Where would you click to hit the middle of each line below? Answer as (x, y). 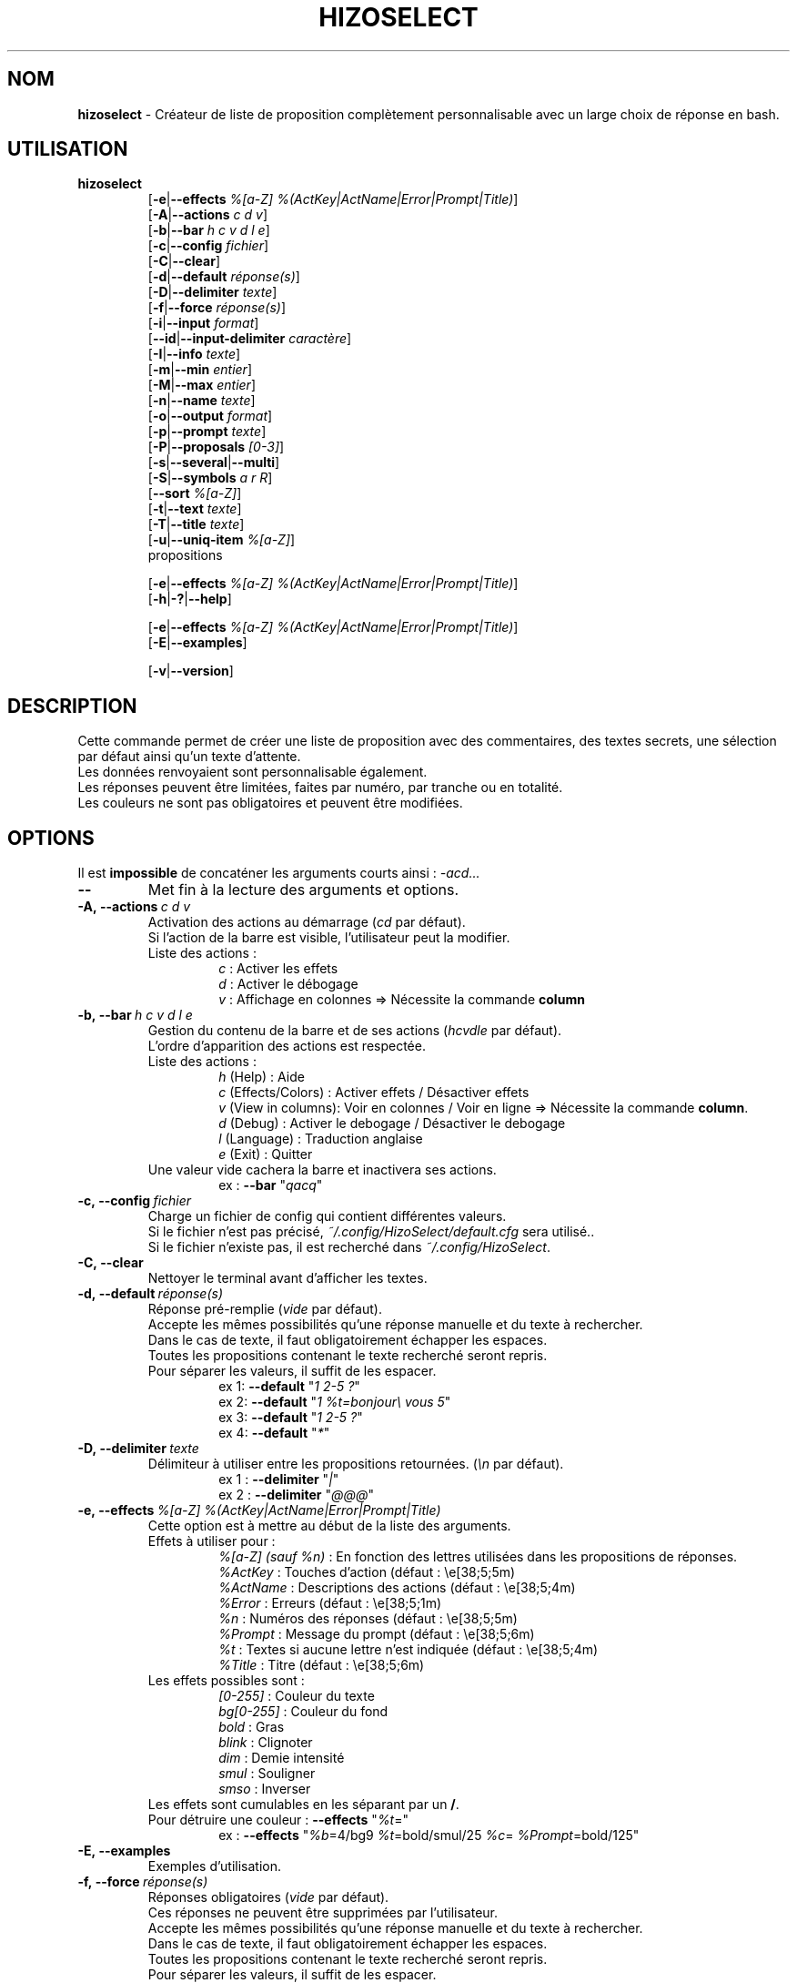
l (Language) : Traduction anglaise (321, 1139)
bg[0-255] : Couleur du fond (303, 1712)
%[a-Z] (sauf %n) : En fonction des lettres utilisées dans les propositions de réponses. (478, 1557)
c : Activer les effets (278, 969)
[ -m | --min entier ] (200, 370)
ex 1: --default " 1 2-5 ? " (289, 1387)
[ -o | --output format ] (210, 416)
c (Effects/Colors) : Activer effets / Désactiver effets (374, 1093)
